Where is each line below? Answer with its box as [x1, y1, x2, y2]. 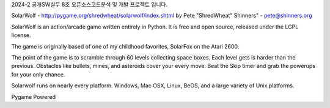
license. [11, 32, 31, 39]
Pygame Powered [11, 93, 56, 100]
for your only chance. [11, 70, 65, 78]
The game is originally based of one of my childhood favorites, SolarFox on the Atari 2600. [11, 42, 240, 50]
